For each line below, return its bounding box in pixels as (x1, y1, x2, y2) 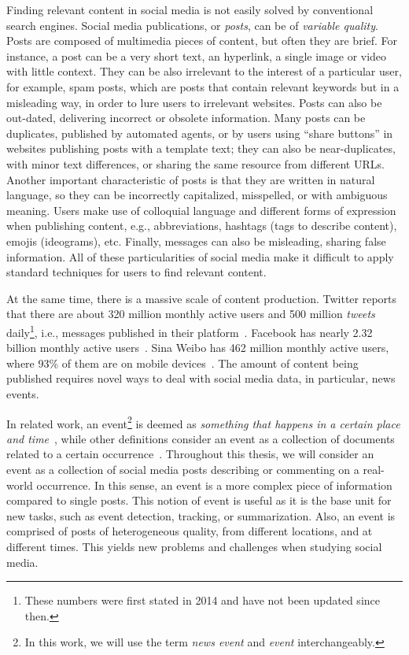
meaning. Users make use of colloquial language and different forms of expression (6, 202, 396, 218)
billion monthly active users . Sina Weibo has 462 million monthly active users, (6, 339, 389, 356)
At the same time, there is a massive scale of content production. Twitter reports (6, 290, 397, 306)
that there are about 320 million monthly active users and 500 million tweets (6, 305, 375, 322)
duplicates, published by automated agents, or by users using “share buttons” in (6, 124, 393, 141)
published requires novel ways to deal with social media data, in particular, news (6, 370, 396, 387)
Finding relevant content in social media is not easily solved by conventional (6, 2, 374, 17)
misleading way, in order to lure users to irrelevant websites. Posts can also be (6, 94, 382, 110)
